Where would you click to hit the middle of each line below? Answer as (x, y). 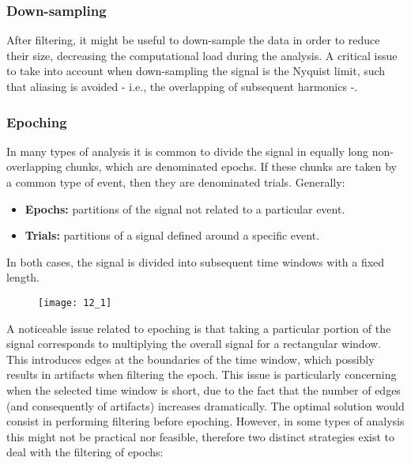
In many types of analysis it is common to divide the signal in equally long (188, 151)
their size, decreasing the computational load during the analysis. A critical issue (202, 55)
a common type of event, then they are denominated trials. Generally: (176, 182)
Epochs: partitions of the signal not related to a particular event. (185, 208)
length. (23, 277)
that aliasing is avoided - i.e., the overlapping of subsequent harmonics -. (182, 86)
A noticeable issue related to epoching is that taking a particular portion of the (199, 328)
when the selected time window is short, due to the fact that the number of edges (204, 390)
